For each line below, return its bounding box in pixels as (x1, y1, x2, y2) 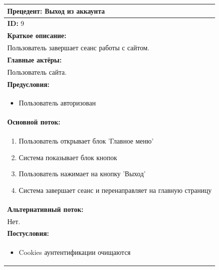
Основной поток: (7, 117, 60, 127)
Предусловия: (7, 79, 50, 89)
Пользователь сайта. (7, 66, 67, 77)
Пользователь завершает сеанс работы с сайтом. (7, 42, 149, 53)
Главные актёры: (7, 54, 62, 64)
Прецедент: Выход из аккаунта (7, 5, 105, 16)
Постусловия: (7, 228, 49, 238)
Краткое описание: (7, 30, 67, 41)
